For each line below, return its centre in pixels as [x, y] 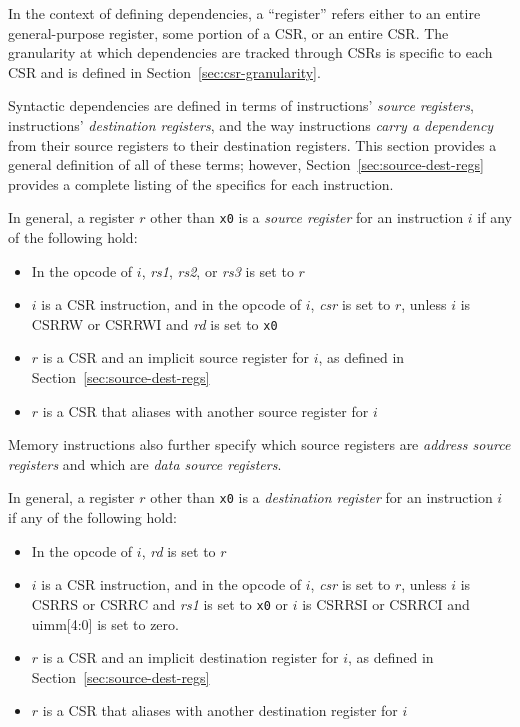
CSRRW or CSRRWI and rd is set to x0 [154, 323]
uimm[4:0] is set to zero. [105, 623]
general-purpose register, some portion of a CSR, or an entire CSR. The [228, 32]
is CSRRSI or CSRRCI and [386, 603]
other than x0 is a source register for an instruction [307, 217]
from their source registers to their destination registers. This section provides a [252, 144]
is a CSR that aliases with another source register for [205, 410]
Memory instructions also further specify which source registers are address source [259, 444]
